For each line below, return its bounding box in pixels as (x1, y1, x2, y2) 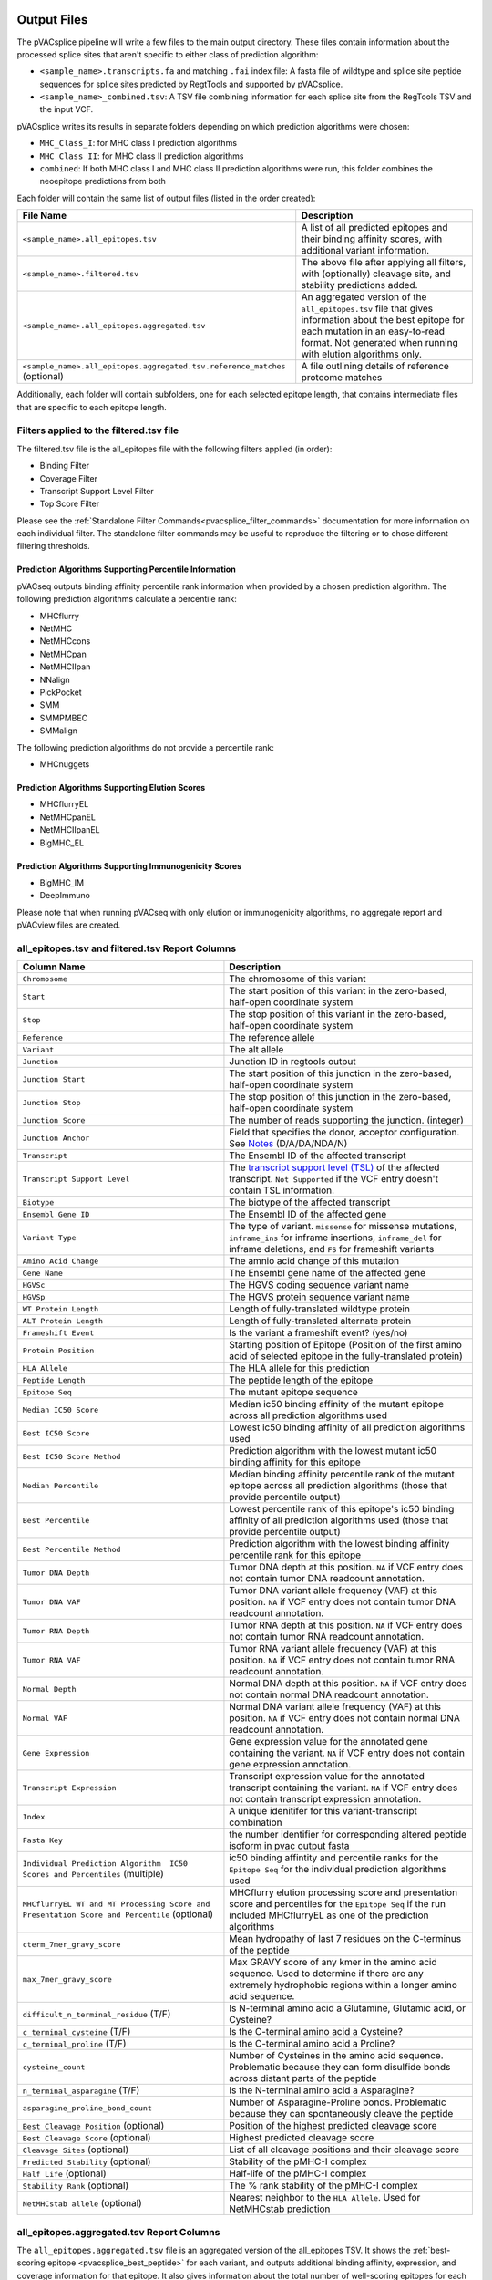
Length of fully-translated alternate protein (229, 1314, 412, 1327)
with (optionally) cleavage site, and (301, 267, 451, 280)
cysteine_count (22, 2062, 86, 2072)
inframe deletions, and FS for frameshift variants (229, 1243, 435, 1256)
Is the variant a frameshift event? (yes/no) (229, 1327, 408, 1340)
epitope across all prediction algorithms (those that (229, 1479, 448, 1492)
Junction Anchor (22, 1133, 90, 1143)
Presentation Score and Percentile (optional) (22, 1907, 214, 1920)
